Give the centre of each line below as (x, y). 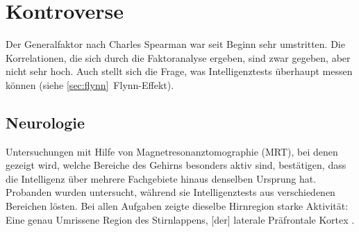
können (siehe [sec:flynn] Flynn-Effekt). (90, 84)
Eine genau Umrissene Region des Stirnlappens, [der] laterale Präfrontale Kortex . (180, 219)
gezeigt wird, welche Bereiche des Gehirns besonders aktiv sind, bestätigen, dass (176, 165)
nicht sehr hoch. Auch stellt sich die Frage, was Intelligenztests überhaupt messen (179, 71)
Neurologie (45, 122)
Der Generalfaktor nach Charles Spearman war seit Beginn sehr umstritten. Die (175, 44)
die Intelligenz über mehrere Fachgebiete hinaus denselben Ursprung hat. (161, 178)
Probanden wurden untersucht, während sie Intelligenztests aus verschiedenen (170, 192)
